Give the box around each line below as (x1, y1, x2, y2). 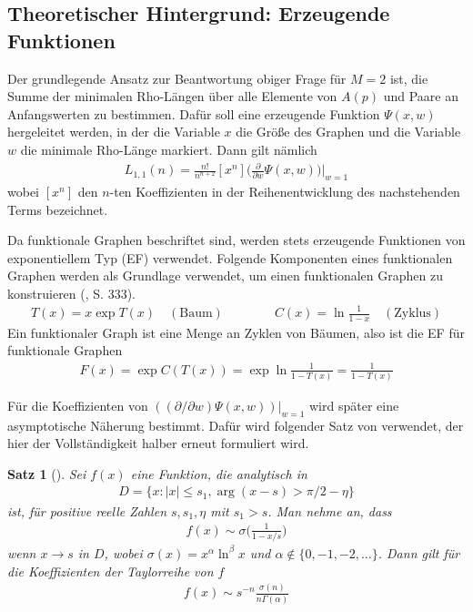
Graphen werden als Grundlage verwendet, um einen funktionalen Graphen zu (7, 266, 443, 285)
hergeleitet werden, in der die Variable (7, 122, 220, 141)
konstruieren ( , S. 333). (7, 283, 136, 302)
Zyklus (394, 307, 431, 320)
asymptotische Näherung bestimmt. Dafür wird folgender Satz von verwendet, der (7, 415, 464, 434)
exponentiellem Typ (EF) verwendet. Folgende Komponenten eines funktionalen (7, 248, 453, 267)
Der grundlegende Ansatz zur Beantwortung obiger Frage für (7, 68, 347, 87)
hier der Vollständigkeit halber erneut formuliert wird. (7, 433, 309, 453)
